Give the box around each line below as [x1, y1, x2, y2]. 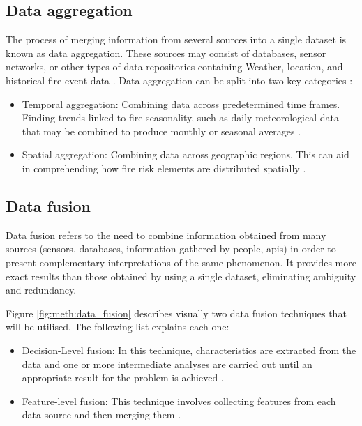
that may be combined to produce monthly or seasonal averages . [22, 123, 301, 138]
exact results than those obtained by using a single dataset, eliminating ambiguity [6, 268, 356, 283]
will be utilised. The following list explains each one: [6, 319, 229, 334]
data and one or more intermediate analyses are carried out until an [22, 356, 312, 371]
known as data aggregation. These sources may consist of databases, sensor [6, 45, 326, 60]
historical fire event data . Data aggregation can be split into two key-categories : [6, 73, 353, 87]
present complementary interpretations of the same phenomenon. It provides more [6, 254, 356, 269]
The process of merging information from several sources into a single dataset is [6, 32, 347, 47]
